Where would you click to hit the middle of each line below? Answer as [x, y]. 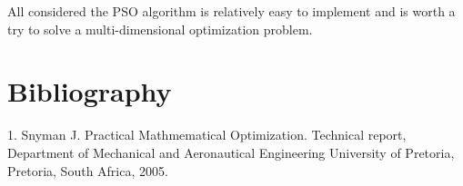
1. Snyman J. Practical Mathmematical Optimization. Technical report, [207, 135]
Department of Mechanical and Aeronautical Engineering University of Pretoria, [231, 152]
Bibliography [90, 91]
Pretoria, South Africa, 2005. [88, 170]
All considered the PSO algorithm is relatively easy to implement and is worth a [231, 11]
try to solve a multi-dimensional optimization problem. [160, 29]
